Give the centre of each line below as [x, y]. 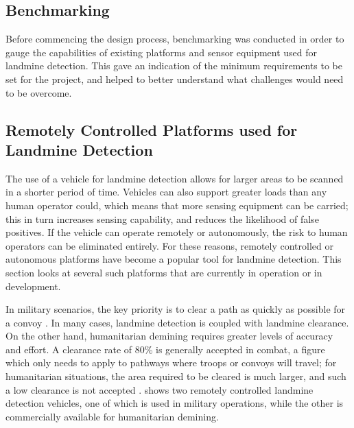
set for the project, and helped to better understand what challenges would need [175, 79]
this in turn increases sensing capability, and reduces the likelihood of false [162, 218]
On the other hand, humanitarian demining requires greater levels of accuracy [169, 336]
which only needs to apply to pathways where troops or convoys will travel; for [171, 362]
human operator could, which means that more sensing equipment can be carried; [177, 205]
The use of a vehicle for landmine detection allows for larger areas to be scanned [175, 178]
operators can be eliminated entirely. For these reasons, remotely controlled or [169, 245]
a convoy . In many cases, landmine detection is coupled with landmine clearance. [177, 322]
